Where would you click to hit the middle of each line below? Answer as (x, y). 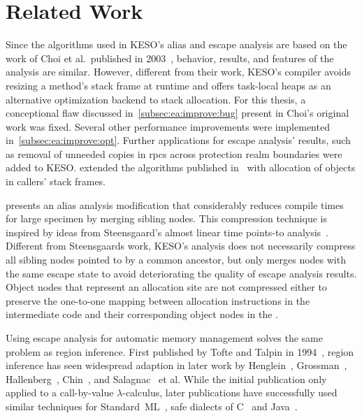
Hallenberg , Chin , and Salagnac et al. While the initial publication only (166, 379)
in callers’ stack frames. (56, 181)
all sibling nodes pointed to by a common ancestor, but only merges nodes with (176, 260)
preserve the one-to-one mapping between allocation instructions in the (158, 300)
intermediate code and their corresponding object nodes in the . (142, 314)
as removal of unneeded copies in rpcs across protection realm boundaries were (174, 153)
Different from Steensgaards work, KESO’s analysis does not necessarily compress (181, 246)
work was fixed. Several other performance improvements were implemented (168, 126)
